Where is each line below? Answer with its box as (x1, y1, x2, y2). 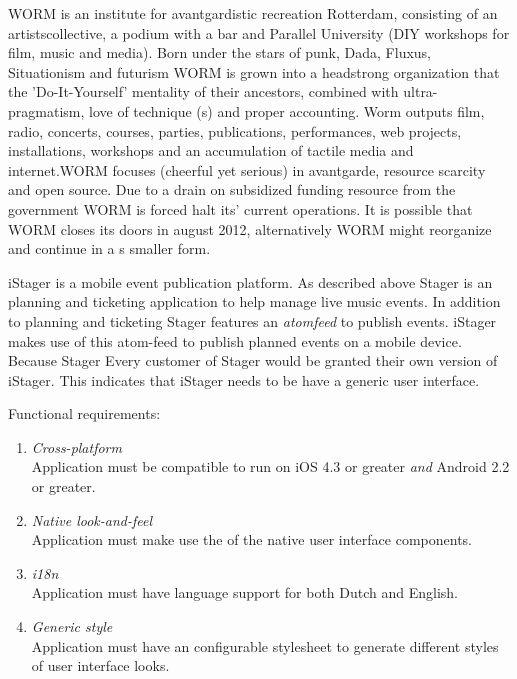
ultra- (403, 81, 438, 102)
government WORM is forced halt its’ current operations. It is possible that (8, 198, 473, 219)
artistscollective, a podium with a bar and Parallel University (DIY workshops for (8, 22, 510, 43)
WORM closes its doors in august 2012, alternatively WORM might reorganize (8, 218, 492, 239)
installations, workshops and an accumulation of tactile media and (8, 140, 414, 161)
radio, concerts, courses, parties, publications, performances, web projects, (8, 120, 462, 141)
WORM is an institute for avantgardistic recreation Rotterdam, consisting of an (8, 3, 498, 23)
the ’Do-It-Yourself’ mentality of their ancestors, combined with (8, 81, 399, 102)
